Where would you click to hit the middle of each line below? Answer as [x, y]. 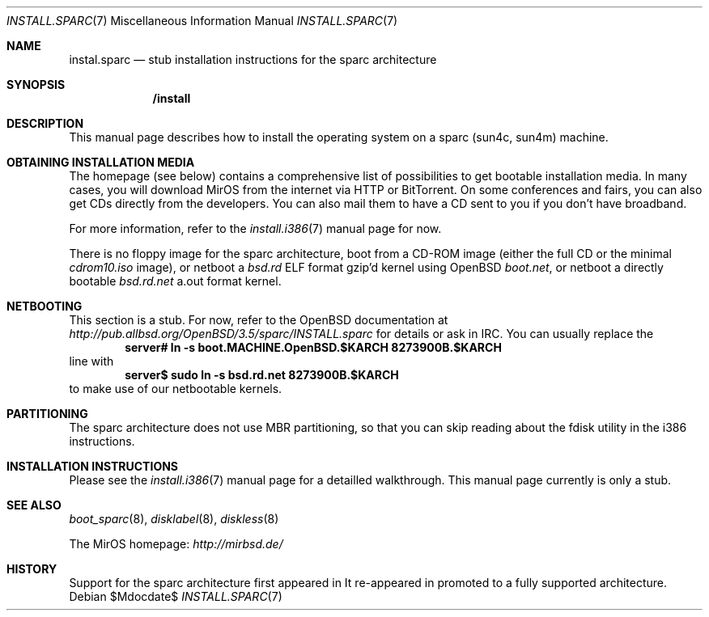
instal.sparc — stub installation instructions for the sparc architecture [253, 59]
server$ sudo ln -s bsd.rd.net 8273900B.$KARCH [262, 375]
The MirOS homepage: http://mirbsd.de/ [176, 544]
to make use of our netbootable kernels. [176, 389]
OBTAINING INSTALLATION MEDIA [101, 162]
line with [91, 361]
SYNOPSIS [36, 85]
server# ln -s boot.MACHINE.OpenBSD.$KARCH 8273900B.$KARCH [313, 347]
